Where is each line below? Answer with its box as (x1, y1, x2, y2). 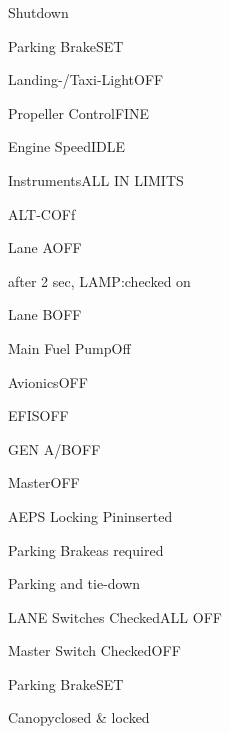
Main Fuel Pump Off (8, 337, 131, 358)
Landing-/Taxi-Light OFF (8, 69, 164, 90)
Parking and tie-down (8, 573, 141, 594)
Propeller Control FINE (8, 102, 150, 123)
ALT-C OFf (8, 203, 76, 224)
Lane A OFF (8, 237, 82, 258)
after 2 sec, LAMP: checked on (8, 270, 191, 291)
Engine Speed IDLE (8, 136, 126, 157)
